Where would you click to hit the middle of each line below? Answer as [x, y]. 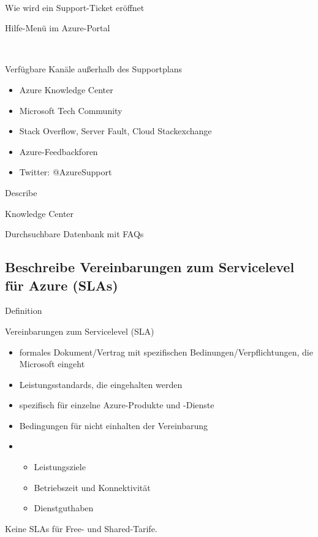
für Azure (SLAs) [62, 285]
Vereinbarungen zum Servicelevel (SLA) [80, 331]
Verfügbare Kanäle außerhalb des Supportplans [93, 69]
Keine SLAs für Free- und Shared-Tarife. [81, 528]
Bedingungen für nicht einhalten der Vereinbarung [114, 425]
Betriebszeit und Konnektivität [92, 487]
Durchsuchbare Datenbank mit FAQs [74, 234]
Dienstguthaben [64, 508]
